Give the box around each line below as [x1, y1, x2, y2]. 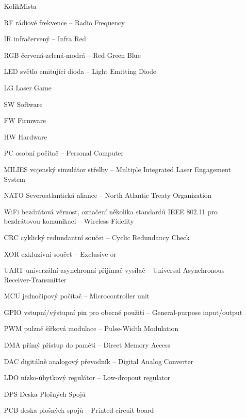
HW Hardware [4, 131, 47, 141]
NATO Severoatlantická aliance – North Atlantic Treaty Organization [4, 190, 212, 200]
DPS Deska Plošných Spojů [4, 388, 86, 399]
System [4, 174, 26, 184]
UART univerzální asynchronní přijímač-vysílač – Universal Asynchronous [4, 265, 225, 275]
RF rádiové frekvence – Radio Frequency [4, 17, 125, 27]
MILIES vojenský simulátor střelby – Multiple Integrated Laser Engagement [4, 164, 231, 174]
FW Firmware [4, 115, 46, 125]
